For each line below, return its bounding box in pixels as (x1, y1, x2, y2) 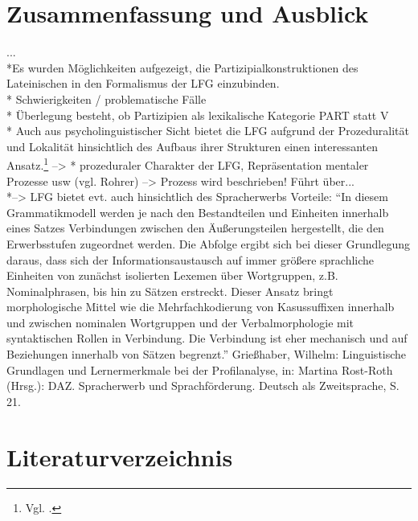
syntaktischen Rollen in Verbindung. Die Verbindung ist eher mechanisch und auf (6, 330, 408, 347)
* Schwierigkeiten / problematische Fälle (6, 90, 207, 107)
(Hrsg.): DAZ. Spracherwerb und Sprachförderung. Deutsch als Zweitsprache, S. (6, 377, 400, 394)
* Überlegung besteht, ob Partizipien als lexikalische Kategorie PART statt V (6, 106, 389, 123)
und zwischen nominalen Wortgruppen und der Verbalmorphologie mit (6, 314, 354, 330)
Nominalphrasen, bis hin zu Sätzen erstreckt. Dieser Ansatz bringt (6, 282, 334, 299)
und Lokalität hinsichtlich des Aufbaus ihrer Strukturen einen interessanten (6, 137, 379, 154)
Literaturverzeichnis (6, 440, 233, 473)
